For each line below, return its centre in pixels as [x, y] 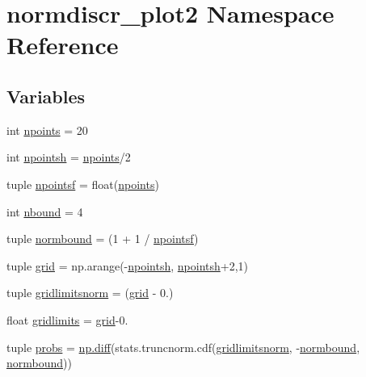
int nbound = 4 [45, 211]
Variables [46, 96]
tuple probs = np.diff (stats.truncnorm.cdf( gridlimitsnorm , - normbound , [183, 347]
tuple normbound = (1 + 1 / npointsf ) [103, 239]
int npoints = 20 [47, 130]
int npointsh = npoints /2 [69, 157]
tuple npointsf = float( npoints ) [83, 184]
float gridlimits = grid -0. [67, 319]
